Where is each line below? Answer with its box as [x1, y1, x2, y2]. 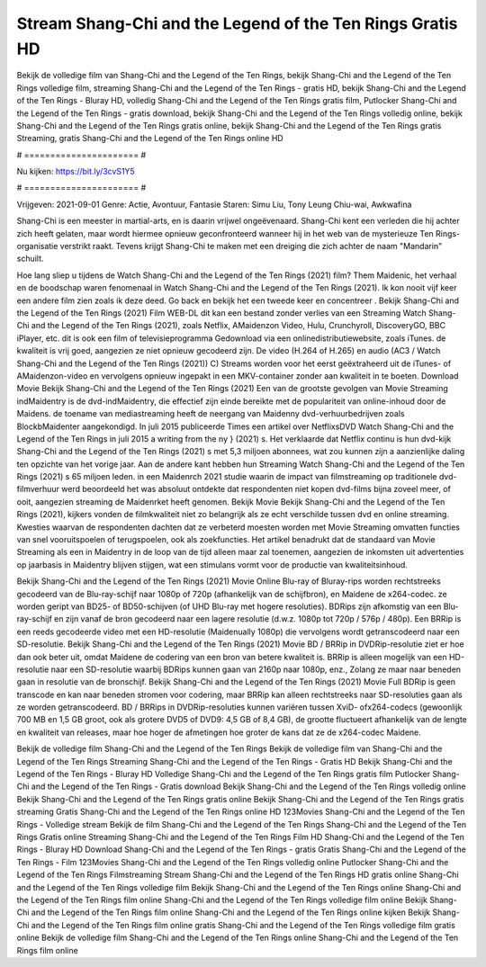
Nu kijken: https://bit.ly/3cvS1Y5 [16, 166, 135, 177]
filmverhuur [16, 484, 60, 495]
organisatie [16, 241, 58, 252]
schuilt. [16, 253, 44, 264]
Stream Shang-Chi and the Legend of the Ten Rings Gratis [16, 13, 458, 33]
